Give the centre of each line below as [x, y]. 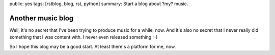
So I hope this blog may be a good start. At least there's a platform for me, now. [93, 46]
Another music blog [42, 18]
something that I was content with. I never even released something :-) [84, 37]
